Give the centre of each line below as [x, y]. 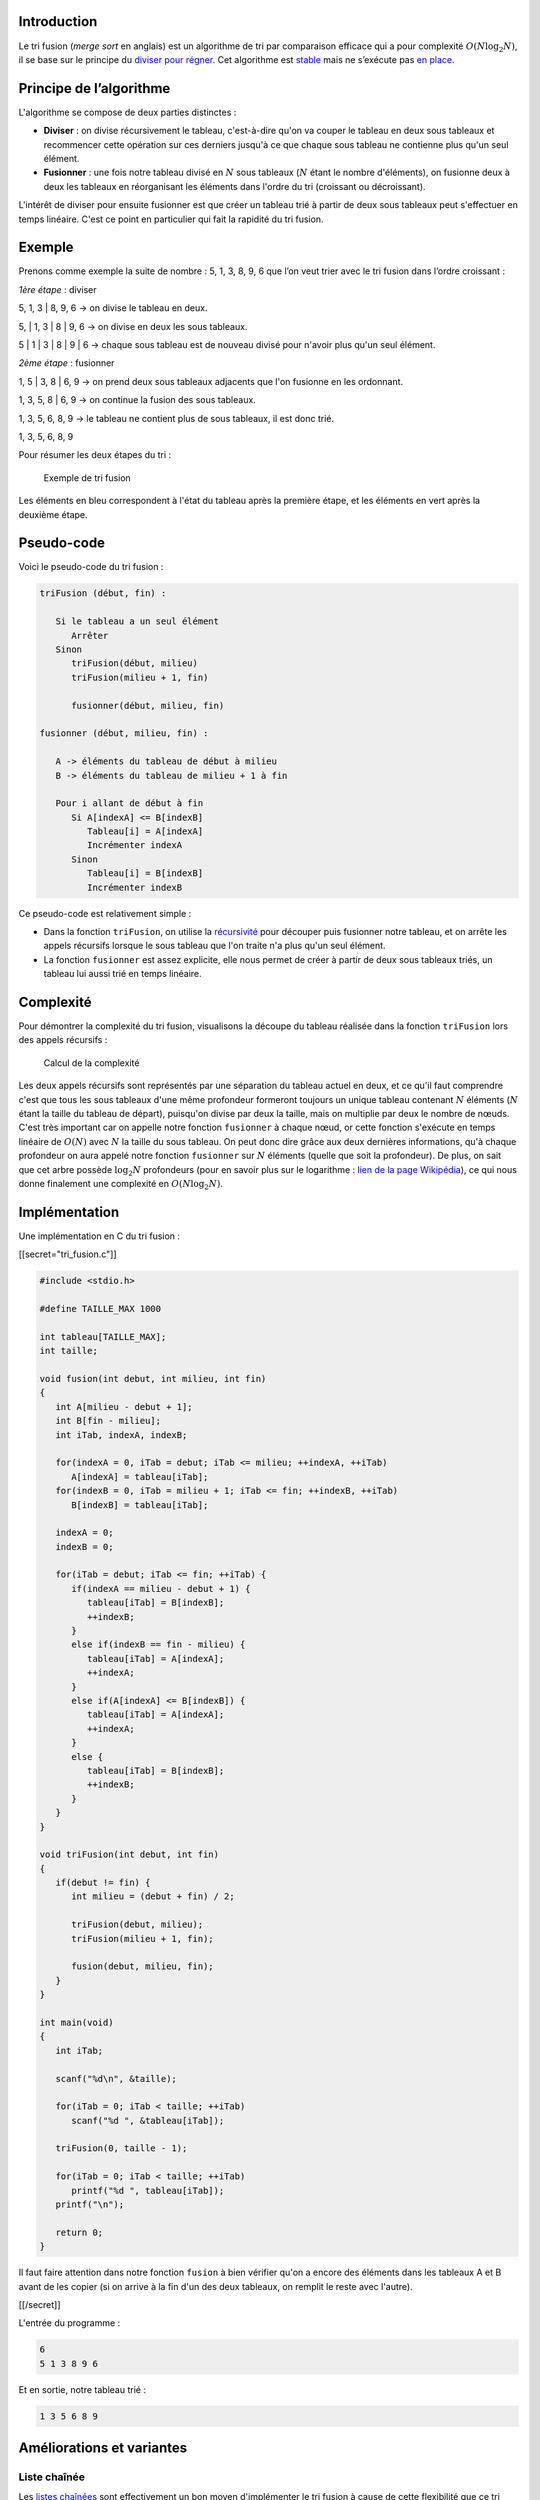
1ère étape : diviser [57, 289]
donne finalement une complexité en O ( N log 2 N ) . [121, 1184]
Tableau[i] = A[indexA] [145, 831]
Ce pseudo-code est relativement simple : [105, 913]
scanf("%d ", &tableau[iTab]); [148, 2120]
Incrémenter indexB [134, 887]
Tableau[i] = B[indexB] [145, 873]
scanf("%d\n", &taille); [116, 2078]
